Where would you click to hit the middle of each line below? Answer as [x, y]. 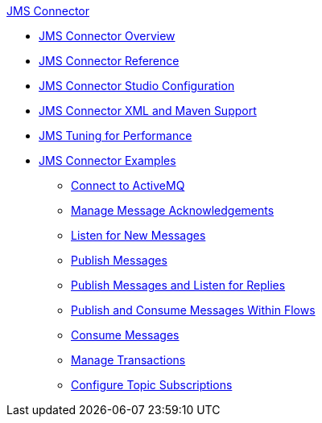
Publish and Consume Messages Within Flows [193, 310]
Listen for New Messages [138, 235]
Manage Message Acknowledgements [173, 210]
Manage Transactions [128, 360]
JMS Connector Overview [107, 36]
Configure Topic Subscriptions [152, 385]
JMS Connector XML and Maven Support [148, 111]
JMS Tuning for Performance [116, 136]
